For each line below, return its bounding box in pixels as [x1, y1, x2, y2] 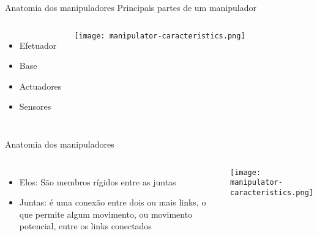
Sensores [19, 100, 51, 113]
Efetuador [19, 38, 57, 51]
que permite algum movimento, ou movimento [19, 207, 193, 220]
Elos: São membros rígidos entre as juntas [19, 175, 176, 188]
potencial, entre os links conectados [19, 220, 152, 232]
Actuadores [19, 79, 62, 92]
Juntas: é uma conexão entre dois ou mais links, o [19, 196, 206, 209]
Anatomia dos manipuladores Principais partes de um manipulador [5, 1, 256, 13]
